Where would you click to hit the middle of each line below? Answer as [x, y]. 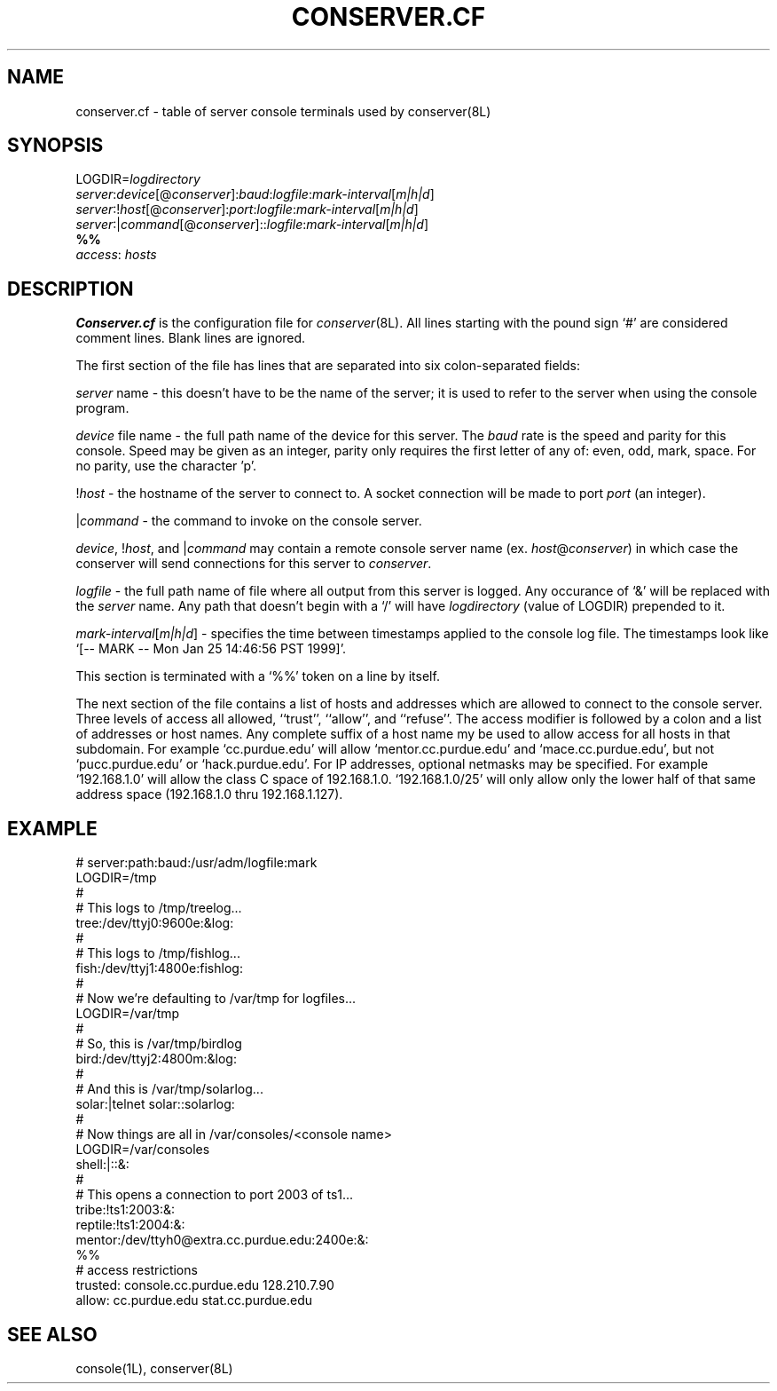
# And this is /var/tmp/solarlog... [169, 1089]
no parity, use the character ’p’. [166, 466]
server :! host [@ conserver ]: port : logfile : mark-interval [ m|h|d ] [247, 209]
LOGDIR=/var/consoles [143, 1150]
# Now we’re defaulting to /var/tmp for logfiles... [216, 999]
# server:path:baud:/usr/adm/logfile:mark [196, 863]
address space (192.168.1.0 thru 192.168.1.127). [209, 794]
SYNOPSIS [55, 146]
